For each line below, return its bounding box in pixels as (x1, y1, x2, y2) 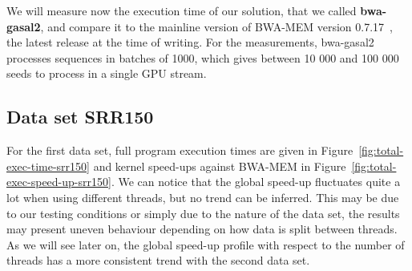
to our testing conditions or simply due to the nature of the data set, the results (6, 204, 400, 221)
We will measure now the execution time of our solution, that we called (6, 2, 357, 18)
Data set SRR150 (6, 104, 154, 129)
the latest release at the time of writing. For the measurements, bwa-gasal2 (6, 34, 374, 51)
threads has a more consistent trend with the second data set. (6, 252, 310, 269)
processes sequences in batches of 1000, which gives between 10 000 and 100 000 (6, 49, 399, 66)
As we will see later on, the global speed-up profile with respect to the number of (6, 236, 405, 253)
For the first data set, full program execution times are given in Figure (6, 142, 353, 159)
